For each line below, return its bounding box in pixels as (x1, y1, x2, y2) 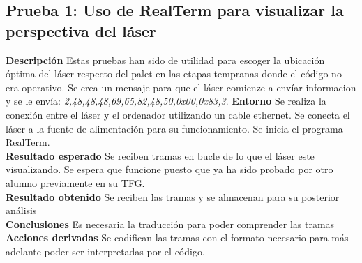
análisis (6, 203, 37, 218)
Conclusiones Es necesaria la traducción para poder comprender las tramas (6, 216, 335, 231)
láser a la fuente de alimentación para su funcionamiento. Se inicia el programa (6, 121, 343, 135)
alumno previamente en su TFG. (6, 175, 145, 190)
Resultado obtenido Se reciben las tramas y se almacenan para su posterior (6, 189, 340, 204)
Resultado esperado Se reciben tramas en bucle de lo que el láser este (6, 148, 315, 163)
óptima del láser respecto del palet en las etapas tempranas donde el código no (6, 66, 342, 81)
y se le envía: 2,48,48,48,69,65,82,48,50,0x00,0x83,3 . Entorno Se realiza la (6, 93, 326, 108)
